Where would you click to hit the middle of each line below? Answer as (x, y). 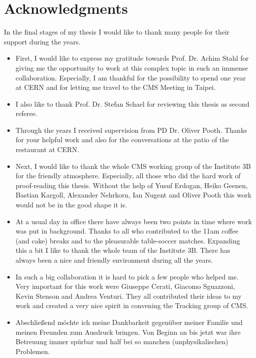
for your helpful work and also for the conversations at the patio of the (122, 139)
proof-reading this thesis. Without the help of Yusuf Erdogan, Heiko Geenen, (132, 185)
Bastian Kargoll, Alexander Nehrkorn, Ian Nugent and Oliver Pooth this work (133, 195)
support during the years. (42, 41)
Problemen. (33, 351)
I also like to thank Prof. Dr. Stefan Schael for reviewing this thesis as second (132, 103)
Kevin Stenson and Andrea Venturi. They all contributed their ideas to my (128, 296)
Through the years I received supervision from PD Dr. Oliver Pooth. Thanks (131, 130)
